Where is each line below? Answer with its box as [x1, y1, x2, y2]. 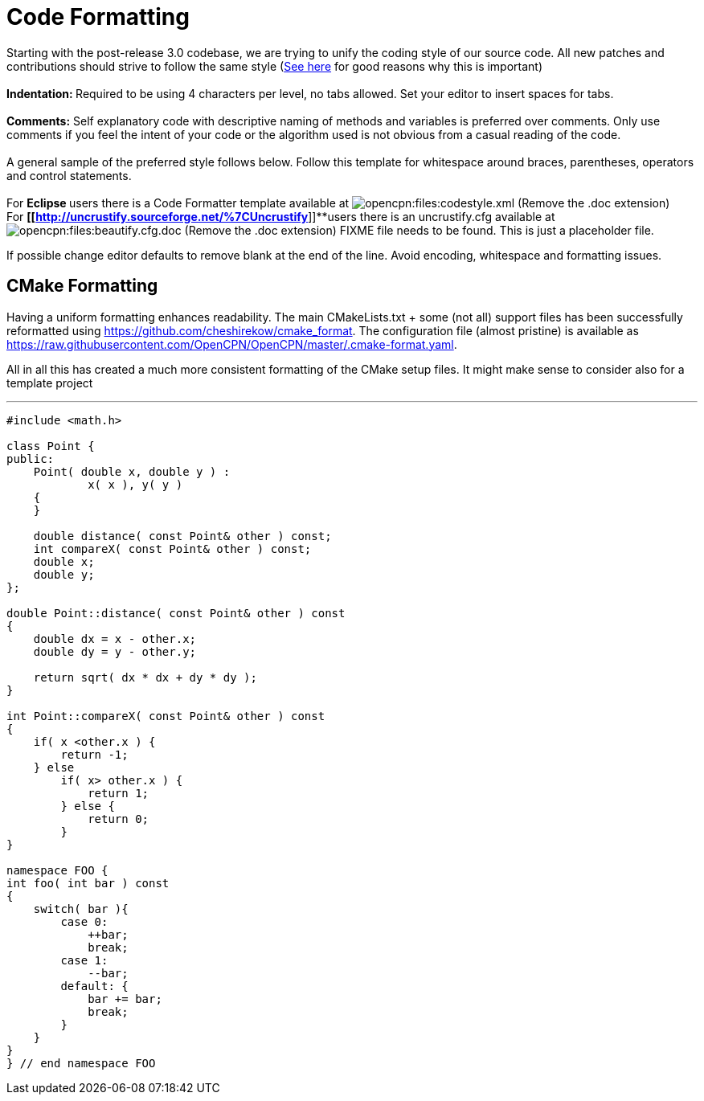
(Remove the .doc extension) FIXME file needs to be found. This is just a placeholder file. [184, 223, 654, 237]
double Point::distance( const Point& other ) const [6, 606, 346, 620]
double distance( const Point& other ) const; [33, 529, 332, 542]
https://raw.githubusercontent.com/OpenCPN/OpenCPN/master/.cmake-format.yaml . [6, 337, 457, 351]
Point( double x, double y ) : [33, 465, 231, 478]
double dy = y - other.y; [33, 645, 197, 658]
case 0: [60, 915, 108, 928]
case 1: [60, 953, 108, 967]
